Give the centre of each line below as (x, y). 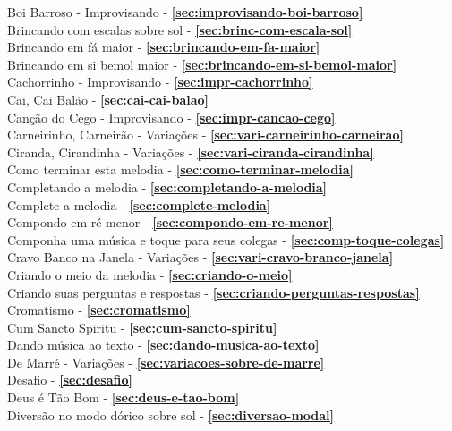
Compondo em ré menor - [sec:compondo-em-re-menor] (170, 222)
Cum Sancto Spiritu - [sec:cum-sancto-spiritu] (142, 327)
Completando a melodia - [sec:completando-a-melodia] (167, 186)
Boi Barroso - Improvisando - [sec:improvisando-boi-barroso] (185, 12)
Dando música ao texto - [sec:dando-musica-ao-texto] (163, 345)
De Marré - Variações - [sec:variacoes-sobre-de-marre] (166, 362)
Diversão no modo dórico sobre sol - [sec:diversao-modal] (171, 414)
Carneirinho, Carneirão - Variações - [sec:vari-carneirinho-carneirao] (205, 135)
